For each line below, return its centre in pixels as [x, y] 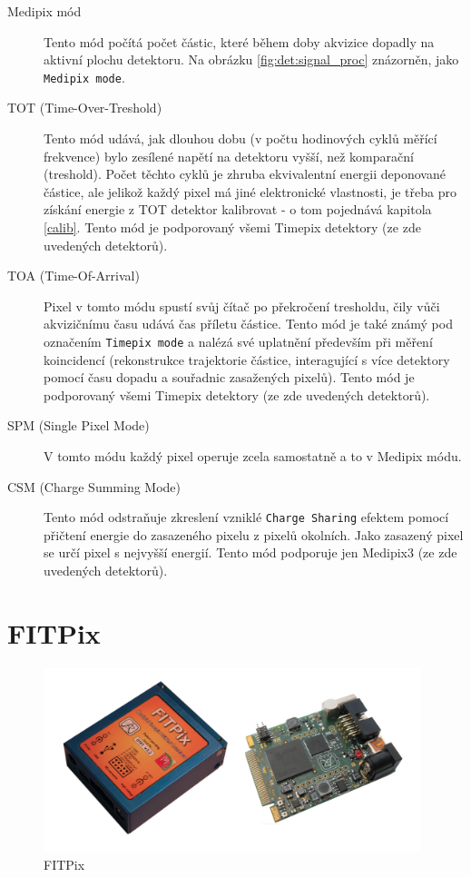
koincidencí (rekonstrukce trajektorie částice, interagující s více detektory [247, 359]
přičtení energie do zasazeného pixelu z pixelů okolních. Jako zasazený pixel [254, 534]
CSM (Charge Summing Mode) [94, 486]
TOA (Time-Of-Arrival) [74, 276]
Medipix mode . [84, 77]
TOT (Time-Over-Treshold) [85, 108]
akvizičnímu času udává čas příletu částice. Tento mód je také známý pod [248, 324]
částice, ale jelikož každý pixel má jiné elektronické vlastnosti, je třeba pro [250, 191]
